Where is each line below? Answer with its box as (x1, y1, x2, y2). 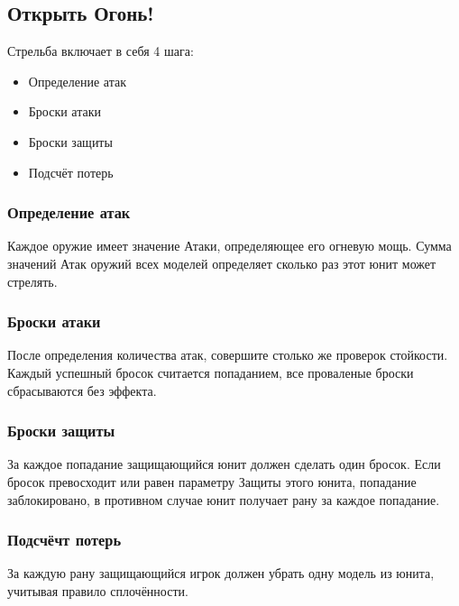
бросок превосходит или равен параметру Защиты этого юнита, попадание (7, 472, 417, 491)
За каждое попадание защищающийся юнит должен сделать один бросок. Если (7, 454, 441, 473)
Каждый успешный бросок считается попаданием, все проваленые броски (7, 363, 414, 381)
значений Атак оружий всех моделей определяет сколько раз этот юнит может (7, 253, 436, 272)
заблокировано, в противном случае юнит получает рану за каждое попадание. (7, 490, 440, 509)
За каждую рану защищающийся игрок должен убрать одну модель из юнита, (7, 564, 435, 583)
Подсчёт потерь (28, 162, 114, 181)
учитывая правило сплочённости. (7, 581, 188, 600)
